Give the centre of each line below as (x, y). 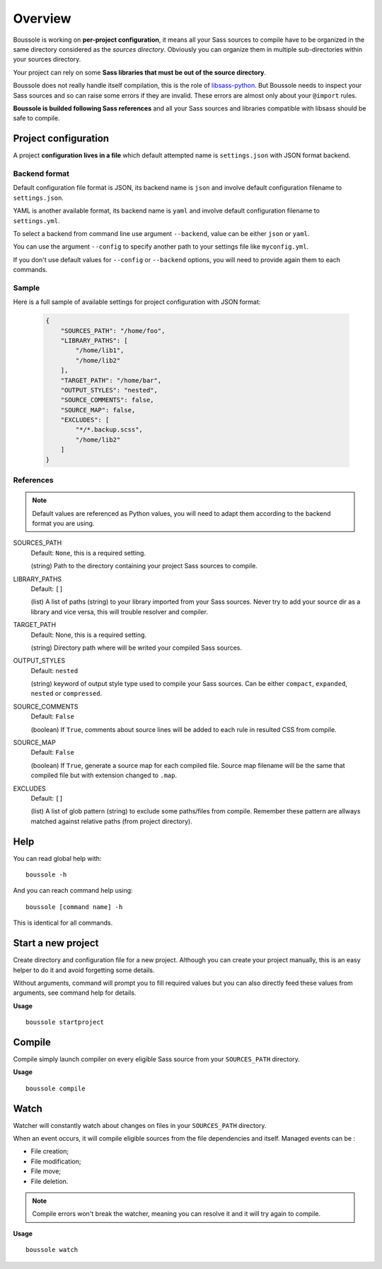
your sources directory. (47, 60)
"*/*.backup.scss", (109, 430)
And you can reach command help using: (73, 891)
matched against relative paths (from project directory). (111, 821)
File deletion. (50, 1181)
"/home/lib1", (100, 350)
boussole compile (56, 1088)
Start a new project (56, 943)
